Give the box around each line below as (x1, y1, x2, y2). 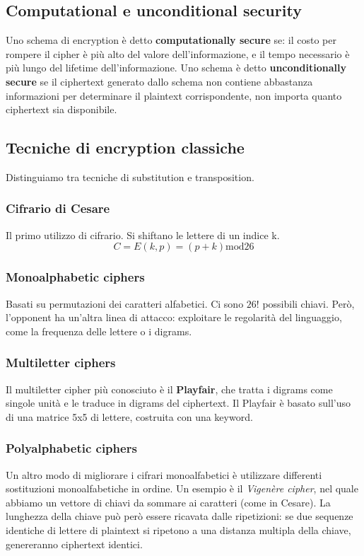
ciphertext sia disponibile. (6, 102, 117, 117)
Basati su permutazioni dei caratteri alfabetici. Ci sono (6, 296, 244, 311)
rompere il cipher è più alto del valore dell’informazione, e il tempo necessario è (6, 46, 350, 61)
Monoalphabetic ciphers (6, 268, 145, 286)
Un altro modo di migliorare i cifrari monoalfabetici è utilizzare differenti (6, 467, 322, 482)
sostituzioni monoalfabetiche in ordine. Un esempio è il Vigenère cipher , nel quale (6, 481, 358, 496)
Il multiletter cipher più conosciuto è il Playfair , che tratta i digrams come (6, 381, 333, 396)
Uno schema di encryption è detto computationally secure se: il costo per (6, 33, 336, 47)
